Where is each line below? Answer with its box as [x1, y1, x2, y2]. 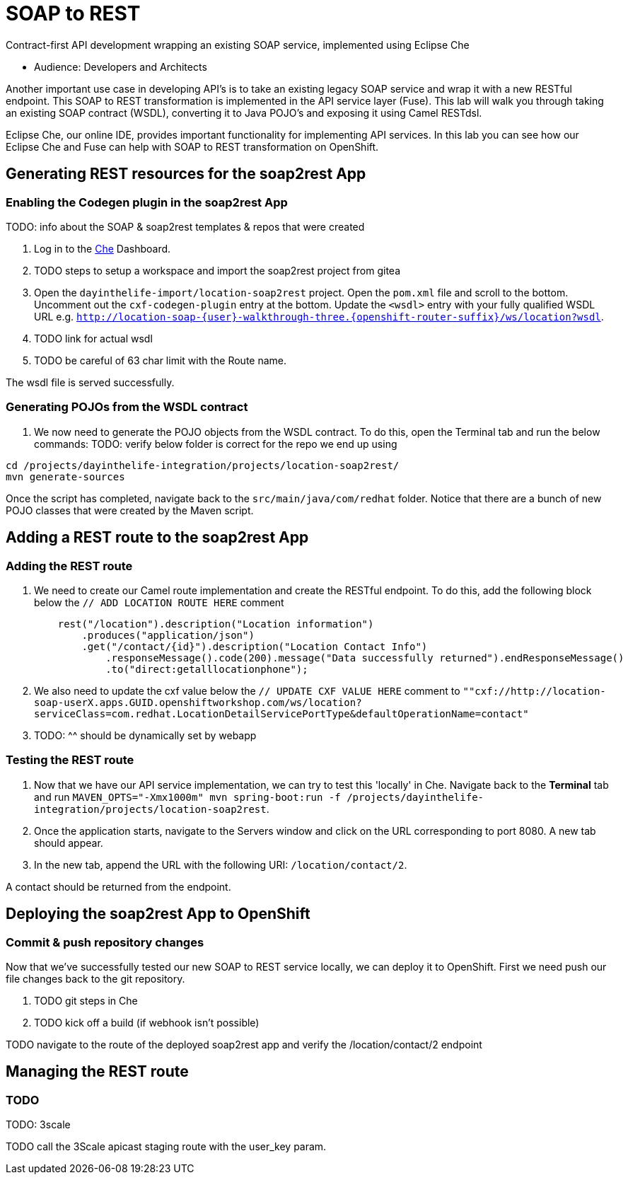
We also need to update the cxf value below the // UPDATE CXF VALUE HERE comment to [34, 684, 460, 697]
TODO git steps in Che [34, 994, 138, 1007]
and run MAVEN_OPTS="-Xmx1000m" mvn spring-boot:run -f [34, 790, 341, 803]
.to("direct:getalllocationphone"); [105, 663, 308, 675]
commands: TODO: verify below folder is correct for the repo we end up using [34, 437, 397, 450]
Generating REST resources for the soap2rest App [6, 165, 366, 183]
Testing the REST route [6, 753, 134, 768]
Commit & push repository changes [6, 935, 204, 949]
